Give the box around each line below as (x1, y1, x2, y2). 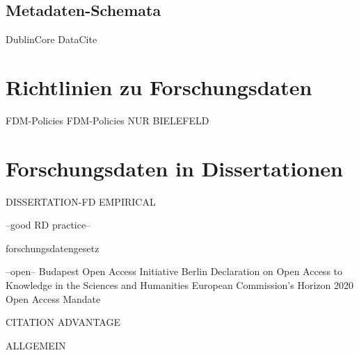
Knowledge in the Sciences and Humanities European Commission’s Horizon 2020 (6, 278, 353, 292)
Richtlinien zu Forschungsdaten (6, 72, 312, 101)
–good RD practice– (6, 217, 91, 232)
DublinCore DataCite (6, 32, 97, 47)
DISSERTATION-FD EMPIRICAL (6, 194, 156, 208)
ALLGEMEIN (6, 338, 66, 352)
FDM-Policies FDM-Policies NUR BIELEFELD (6, 113, 209, 127)
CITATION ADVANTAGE (6, 315, 120, 329)
